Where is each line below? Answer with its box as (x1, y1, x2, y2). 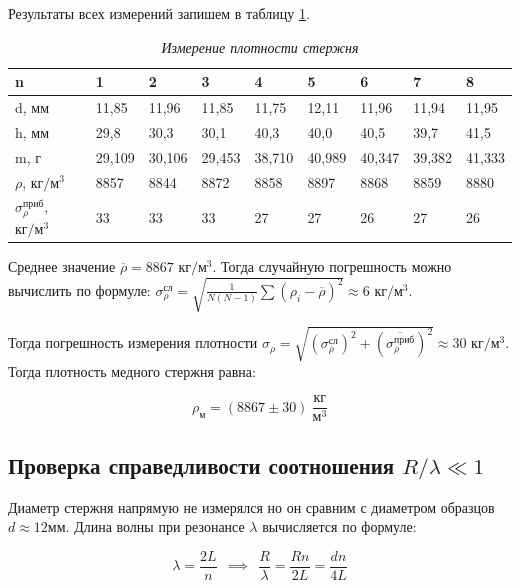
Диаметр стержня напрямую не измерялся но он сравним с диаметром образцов (8, 496, 495, 517)
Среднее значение (8, 255, 116, 276)
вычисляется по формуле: (262, 516, 417, 537)
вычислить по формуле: (8, 279, 151, 300)
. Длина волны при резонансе (65, 516, 245, 537)
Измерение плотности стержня (161, 36, 359, 57)
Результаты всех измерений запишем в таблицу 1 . (8, 3, 310, 23)
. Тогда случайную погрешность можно (212, 255, 452, 276)
